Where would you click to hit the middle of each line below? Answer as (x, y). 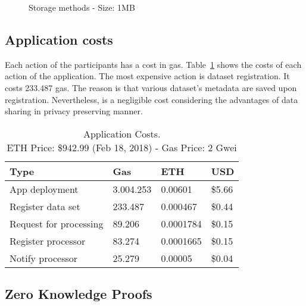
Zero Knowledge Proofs (79, 294)
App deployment (44, 189)
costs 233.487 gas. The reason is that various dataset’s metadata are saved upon (151, 87)
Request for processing (57, 223)
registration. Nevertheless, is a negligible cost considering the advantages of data (152, 99)
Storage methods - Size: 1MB (82, 7)
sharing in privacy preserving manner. (74, 111)
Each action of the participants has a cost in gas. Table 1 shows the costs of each (153, 64)
